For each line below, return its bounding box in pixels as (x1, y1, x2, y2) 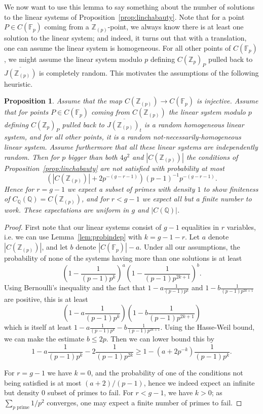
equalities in (181, 221, 219, 232)
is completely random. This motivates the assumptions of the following (39, 67, 259, 78)
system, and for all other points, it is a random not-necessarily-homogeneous (4, 131, 241, 142)
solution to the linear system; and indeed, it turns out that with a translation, (4, 32, 247, 43)
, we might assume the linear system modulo (4, 53, 142, 64)
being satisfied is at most (4, 377, 82, 388)
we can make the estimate (4, 333, 85, 344)
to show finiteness (203, 183, 258, 194)
